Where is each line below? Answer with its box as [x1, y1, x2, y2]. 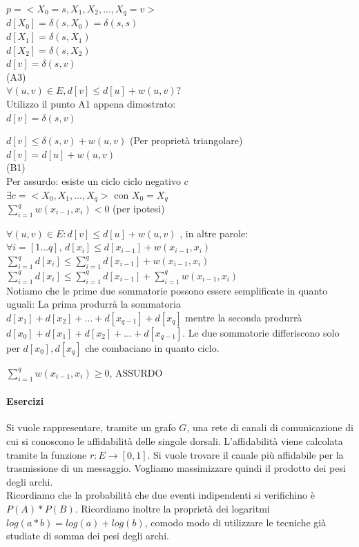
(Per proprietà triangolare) [130, 133, 243, 148]
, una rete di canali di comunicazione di [186, 420, 353, 435]
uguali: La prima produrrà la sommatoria [6, 297, 181, 311]
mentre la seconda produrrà [185, 310, 302, 324]
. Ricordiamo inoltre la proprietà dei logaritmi [75, 501, 270, 515]
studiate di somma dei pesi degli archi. [6, 528, 169, 543]
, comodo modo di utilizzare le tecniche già [144, 515, 327, 529]
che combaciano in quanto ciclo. [85, 340, 220, 355]
